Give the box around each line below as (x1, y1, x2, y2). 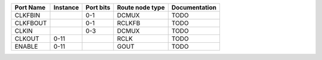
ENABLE (14, 42, 38, 50)
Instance (54, 4, 79, 11)
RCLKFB (117, 19, 140, 27)
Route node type (117, 4, 165, 11)
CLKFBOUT (14, 19, 47, 27)
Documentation (171, 4, 217, 11)
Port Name (14, 4, 46, 11)
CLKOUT (14, 34, 40, 43)
